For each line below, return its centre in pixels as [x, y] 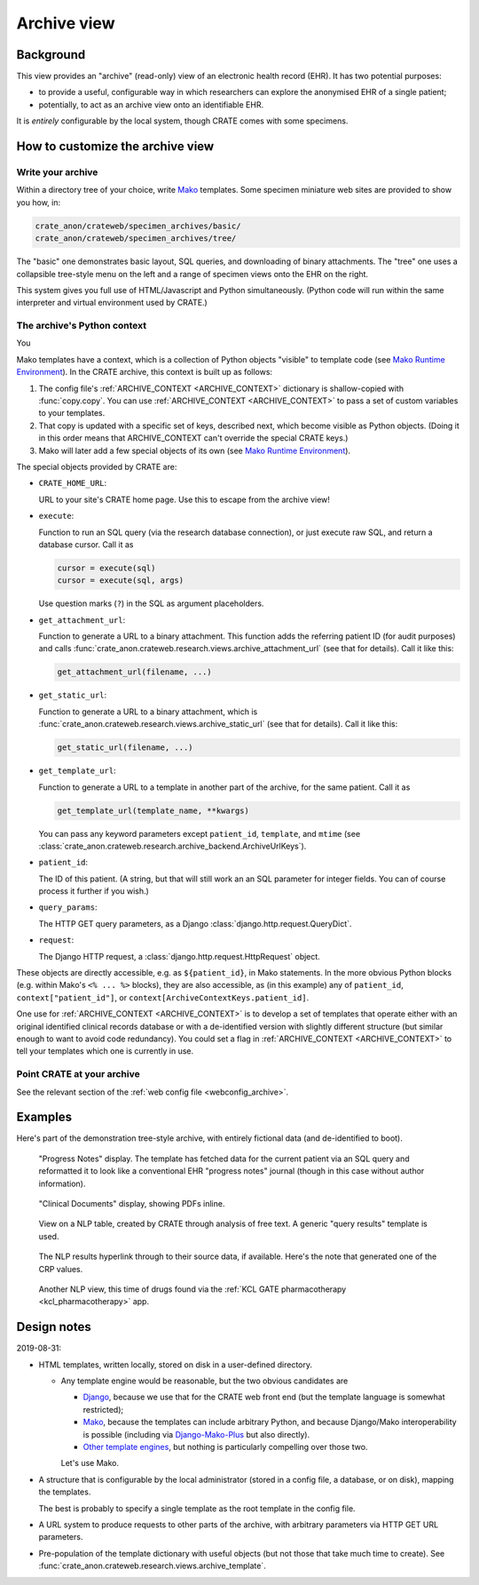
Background [51, 55]
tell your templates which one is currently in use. [105, 1051]
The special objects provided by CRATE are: [97, 466]
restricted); [103, 1409]
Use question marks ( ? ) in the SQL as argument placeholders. [151, 603]
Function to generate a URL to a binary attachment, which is [148, 712]
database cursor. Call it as [86, 544]
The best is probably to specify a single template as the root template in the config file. [197, 1508]
